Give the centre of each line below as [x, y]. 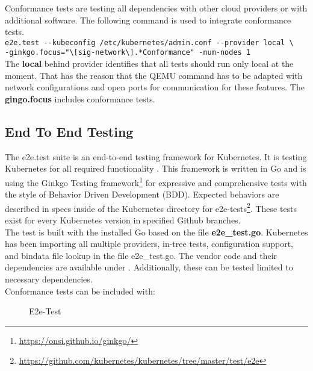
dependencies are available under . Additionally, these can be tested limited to [149, 267]
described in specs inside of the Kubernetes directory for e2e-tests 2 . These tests [151, 207]
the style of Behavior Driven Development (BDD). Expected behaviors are [142, 194]
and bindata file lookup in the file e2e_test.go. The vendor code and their [141, 255]
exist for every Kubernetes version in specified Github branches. [123, 220]
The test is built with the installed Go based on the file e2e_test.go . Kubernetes [156, 232]
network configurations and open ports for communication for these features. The [155, 87]
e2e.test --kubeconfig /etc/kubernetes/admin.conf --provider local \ [149, 42]
